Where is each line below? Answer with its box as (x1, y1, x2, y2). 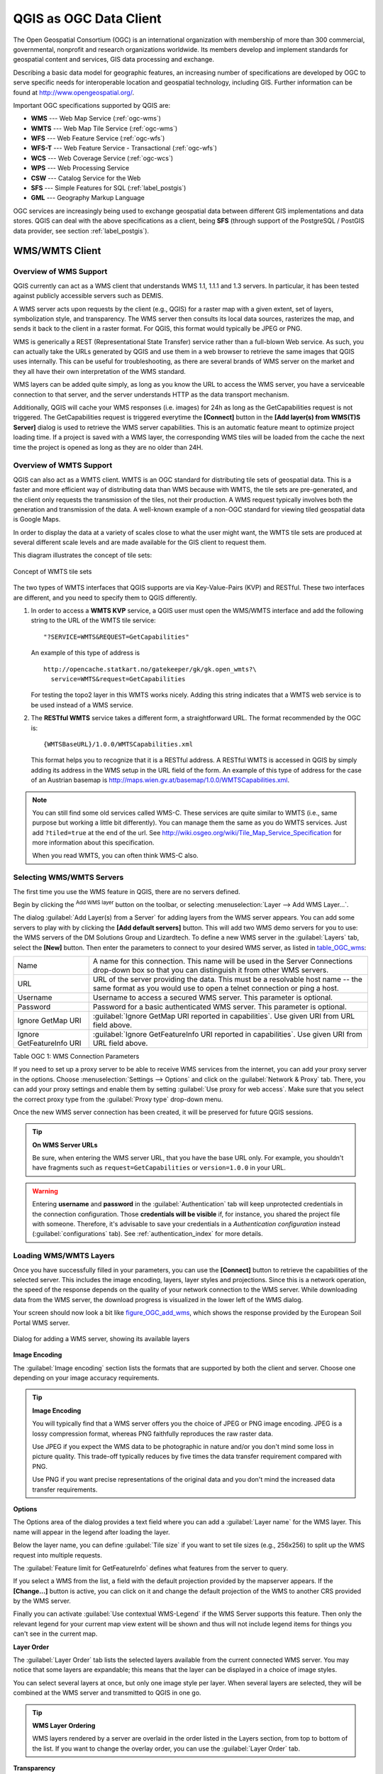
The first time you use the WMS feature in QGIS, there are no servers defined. (13, 887, 240, 896)
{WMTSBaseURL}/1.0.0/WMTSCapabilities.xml (43, 740, 194, 748)
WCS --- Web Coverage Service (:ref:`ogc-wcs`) (30, 153, 174, 162)
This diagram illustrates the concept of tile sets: (13, 551, 152, 560)
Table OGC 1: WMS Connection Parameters (13, 1052, 140, 1060)
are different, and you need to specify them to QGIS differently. (13, 593, 197, 602)
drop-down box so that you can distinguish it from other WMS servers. (92, 965, 329, 975)
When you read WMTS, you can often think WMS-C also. (32, 852, 199, 860)
